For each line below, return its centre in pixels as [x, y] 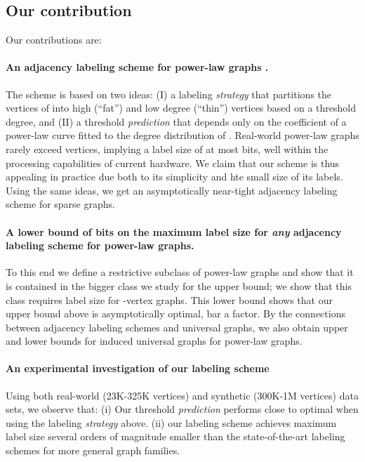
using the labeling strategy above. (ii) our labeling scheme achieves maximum [171, 422]
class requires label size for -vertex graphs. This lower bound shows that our [169, 299]
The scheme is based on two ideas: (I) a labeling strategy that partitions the [169, 94]
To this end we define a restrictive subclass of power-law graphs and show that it [180, 272]
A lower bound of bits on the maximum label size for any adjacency [174, 231]
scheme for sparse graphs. [60, 204]
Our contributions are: [54, 40]
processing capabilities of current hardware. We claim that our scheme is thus [173, 163]
